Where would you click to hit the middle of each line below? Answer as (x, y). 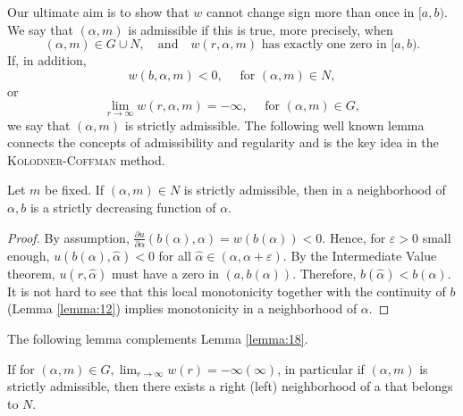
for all (175, 255)
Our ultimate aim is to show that (98, 12)
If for (21, 368)
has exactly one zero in (324, 45)
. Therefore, (324, 273)
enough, (29, 255)
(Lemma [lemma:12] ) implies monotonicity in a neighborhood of (182, 308)
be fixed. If (75, 190)
